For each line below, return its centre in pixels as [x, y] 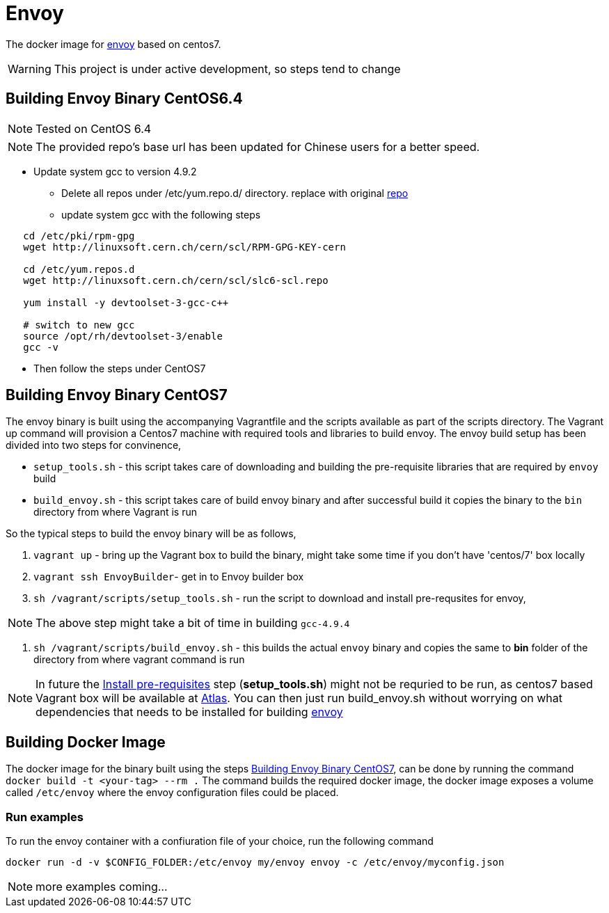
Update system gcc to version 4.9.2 [115, 171]
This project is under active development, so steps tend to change [227, 69]
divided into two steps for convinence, [94, 445]
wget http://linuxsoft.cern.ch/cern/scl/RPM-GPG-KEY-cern [184, 247]
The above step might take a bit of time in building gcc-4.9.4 [193, 623]
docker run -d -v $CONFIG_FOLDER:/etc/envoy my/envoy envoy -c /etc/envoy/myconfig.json [255, 863]
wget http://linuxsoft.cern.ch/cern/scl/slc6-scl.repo [176, 280]
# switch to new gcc [79, 325]
